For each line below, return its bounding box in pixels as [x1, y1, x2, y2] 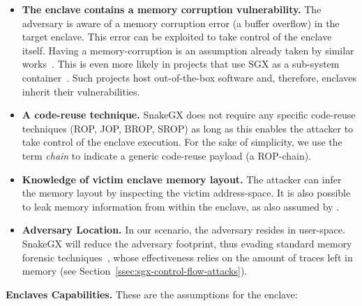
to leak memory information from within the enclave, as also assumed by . [22, 199, 340, 213]
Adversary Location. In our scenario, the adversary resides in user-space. [22, 222, 345, 237]
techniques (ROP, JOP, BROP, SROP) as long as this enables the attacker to [22, 121, 354, 135]
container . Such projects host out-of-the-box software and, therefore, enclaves [22, 70, 357, 84]
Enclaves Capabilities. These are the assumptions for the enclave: [6, 286, 298, 301]
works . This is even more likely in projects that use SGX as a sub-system [22, 56, 340, 71]
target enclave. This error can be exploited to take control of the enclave [22, 29, 332, 44]
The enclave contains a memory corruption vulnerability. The [22, 2, 322, 16]
